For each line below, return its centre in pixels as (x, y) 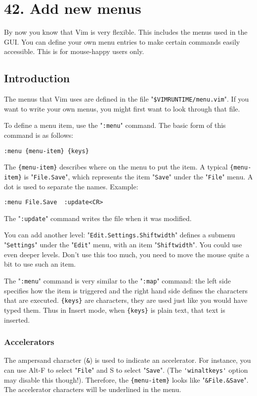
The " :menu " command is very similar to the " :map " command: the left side (117, 280)
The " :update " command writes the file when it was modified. (98, 218)
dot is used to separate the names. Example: (71, 186)
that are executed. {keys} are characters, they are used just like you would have (126, 300)
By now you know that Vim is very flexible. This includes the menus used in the (126, 32)
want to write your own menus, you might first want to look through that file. (122, 108)
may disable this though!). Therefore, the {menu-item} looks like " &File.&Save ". (126, 379)
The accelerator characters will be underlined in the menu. (93, 389)
